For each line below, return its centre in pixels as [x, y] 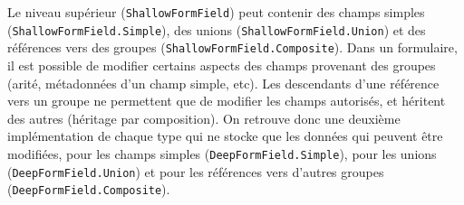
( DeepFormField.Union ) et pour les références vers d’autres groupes [196, 171]
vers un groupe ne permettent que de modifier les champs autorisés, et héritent [227, 101]
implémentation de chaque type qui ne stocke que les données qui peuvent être [225, 136]
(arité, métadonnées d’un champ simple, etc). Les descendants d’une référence [223, 83]
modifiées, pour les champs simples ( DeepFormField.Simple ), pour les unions [222, 153]
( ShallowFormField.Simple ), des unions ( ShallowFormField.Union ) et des [217, 29]
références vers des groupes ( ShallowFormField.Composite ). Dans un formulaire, [232, 47]
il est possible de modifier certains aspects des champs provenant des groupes [222, 65]
